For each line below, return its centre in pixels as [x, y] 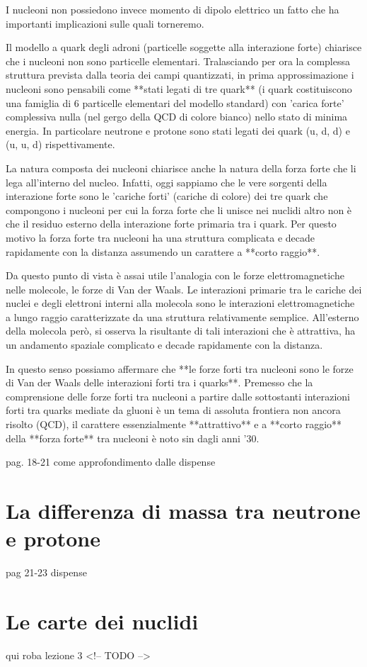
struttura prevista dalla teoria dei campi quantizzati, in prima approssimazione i [180, 75]
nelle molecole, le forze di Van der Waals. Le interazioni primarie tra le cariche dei [184, 289]
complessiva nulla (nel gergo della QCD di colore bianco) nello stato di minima [177, 117]
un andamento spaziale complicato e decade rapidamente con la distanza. [164, 345]
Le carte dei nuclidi [102, 621]
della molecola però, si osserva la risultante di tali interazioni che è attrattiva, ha [181, 331]
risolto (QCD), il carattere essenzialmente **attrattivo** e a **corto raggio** [174, 424]
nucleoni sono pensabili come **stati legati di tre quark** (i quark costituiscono [179, 88]
